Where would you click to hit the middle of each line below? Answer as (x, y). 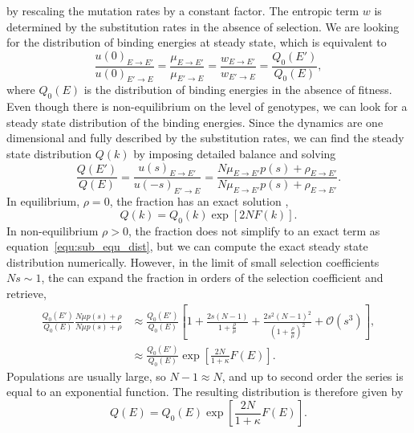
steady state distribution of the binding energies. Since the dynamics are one (195, 122)
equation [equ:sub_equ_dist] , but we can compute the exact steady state (187, 246)
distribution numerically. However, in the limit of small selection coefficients (193, 261)
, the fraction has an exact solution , (199, 201)
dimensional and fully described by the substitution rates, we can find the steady (205, 138)
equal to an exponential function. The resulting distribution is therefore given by (205, 392)
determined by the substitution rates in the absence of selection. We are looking (203, 26)
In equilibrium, (43, 201)
